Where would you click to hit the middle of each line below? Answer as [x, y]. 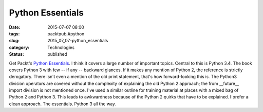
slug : [14, 41]
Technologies [61, 47]
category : [19, 47]
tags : [14, 33]
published [57, 54]
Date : [15, 27]
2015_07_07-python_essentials [78, 41]
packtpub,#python [66, 33]
